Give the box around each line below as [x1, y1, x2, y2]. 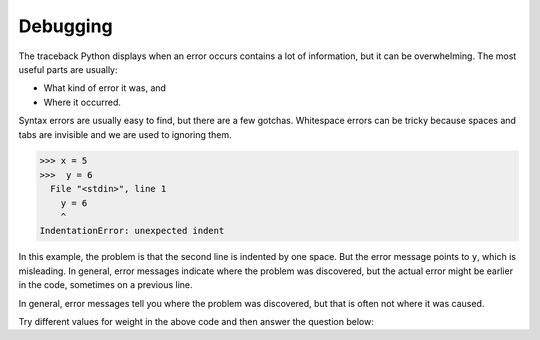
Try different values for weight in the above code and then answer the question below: [18, 315, 374, 327]
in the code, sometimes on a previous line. [18, 279, 193, 291]
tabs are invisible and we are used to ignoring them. [18, 128, 232, 140]
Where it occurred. [43, 96, 122, 108]
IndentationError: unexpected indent [39, 225, 225, 237]
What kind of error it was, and [43, 82, 167, 94]
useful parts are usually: [18, 63, 119, 75]
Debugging [18, 15, 114, 37]
